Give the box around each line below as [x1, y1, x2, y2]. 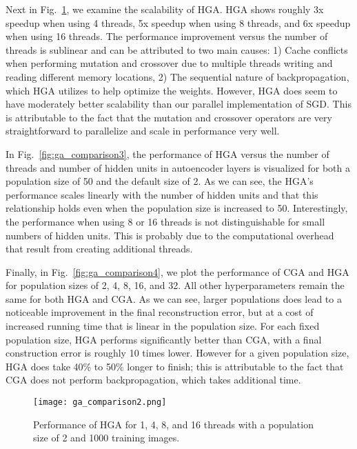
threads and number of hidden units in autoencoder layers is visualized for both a [6, 160, 350, 174]
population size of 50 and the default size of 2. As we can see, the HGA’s [6, 174, 314, 188]
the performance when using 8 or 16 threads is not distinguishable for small [6, 214, 325, 228]
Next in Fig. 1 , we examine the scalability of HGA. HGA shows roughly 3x [6, 2, 324, 16]
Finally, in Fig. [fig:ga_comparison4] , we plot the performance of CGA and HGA [6, 264, 349, 279]
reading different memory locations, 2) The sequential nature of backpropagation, [6, 69, 349, 83]
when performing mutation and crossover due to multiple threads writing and [6, 56, 333, 70]
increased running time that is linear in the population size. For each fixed [6, 319, 320, 333]
